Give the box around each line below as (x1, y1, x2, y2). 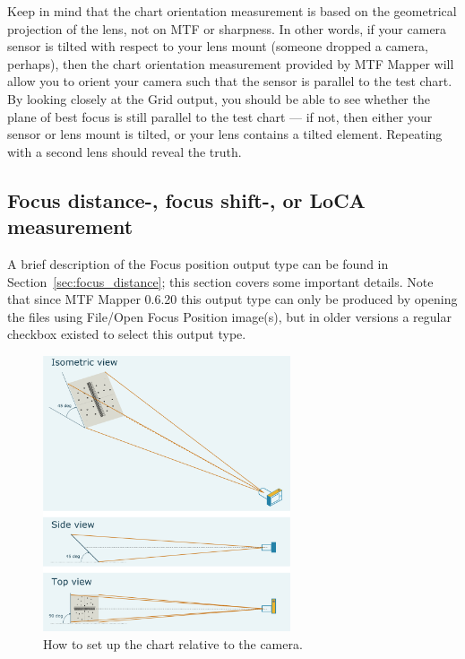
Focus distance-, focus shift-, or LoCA (7, 186, 366, 213)
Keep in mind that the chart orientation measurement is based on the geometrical (7, 2, 457, 20)
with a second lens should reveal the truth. (7, 142, 242, 160)
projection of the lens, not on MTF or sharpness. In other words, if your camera (7, 19, 447, 38)
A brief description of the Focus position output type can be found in (7, 254, 389, 273)
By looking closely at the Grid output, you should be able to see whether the (7, 89, 430, 108)
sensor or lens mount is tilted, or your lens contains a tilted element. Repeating (7, 125, 443, 143)
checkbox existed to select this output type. (7, 325, 246, 343)
